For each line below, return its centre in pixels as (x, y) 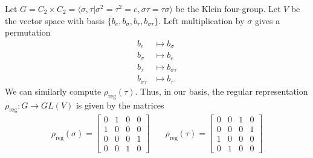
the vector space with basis (55, 20)
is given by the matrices (120, 105)
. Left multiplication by (202, 20)
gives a (267, 20)
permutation (28, 32)
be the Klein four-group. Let (228, 8)
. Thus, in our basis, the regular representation (221, 91)
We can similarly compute (53, 91)
